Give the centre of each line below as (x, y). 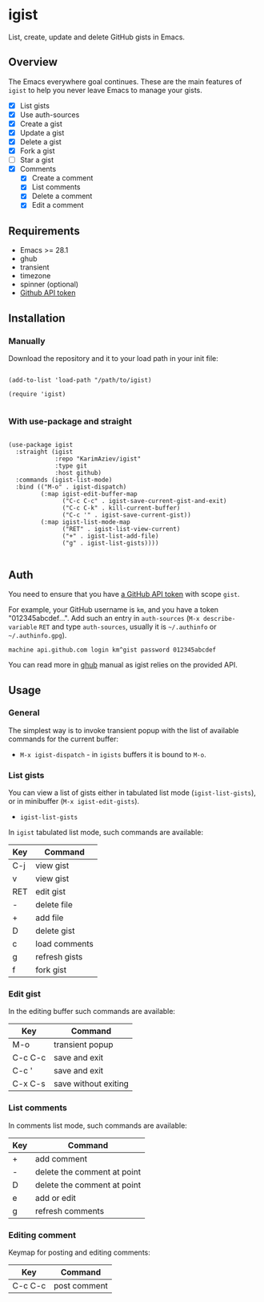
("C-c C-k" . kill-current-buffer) (121, 508)
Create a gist (41, 124)
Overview (33, 62)
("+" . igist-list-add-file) (110, 536)
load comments (65, 944)
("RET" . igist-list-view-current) (121, 529)
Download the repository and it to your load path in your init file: (113, 358)
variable (23, 627)
